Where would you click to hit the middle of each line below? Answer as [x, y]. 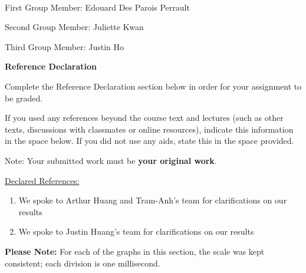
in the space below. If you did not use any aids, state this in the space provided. [149, 141]
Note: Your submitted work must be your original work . [111, 160]
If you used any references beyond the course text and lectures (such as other [144, 118]
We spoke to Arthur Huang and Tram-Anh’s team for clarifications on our [153, 200]
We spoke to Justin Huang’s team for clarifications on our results [136, 231]
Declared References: [42, 180]
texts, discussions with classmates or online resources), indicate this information [149, 129]
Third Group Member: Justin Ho [64, 46]
